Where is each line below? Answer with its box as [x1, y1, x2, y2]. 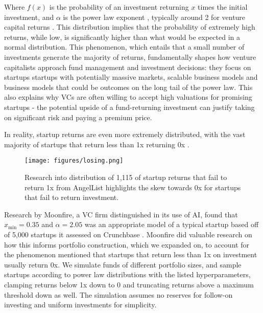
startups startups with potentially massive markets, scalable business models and [4, 72, 258, 82]
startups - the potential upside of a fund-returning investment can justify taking [4, 101, 255, 112]
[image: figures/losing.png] [25, 157, 124, 165]
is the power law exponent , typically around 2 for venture [63, 11, 246, 22]
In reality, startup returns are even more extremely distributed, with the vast [4, 129, 246, 140]
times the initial [198, 2, 248, 12]
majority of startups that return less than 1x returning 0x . [4, 139, 189, 149]
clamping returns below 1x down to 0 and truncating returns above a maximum [4, 279, 254, 289]
